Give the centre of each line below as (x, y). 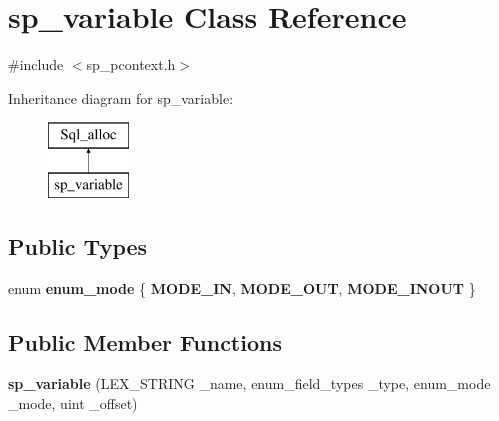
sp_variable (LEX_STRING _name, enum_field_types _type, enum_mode (249, 383)
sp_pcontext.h (131, 64)
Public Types (78, 245)
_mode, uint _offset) (73, 403)
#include (36, 64)
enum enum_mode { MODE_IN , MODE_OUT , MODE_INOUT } (242, 287)
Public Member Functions (145, 341)
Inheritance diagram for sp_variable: (121, 97)
